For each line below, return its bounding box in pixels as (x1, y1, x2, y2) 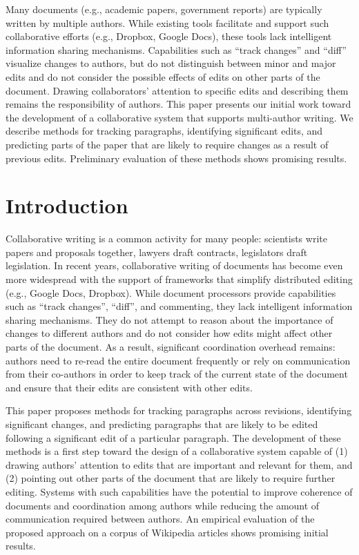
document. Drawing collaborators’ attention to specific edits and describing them (6, 83, 349, 97)
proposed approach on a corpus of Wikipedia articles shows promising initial (6, 525, 329, 539)
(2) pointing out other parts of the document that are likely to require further (6, 471, 336, 485)
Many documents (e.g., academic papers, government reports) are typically (6, 2, 322, 16)
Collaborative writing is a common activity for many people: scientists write (6, 231, 327, 246)
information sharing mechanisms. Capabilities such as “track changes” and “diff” (6, 42, 347, 57)
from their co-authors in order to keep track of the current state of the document (6, 367, 348, 381)
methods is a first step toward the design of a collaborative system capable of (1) (6, 444, 348, 458)
